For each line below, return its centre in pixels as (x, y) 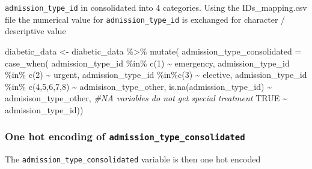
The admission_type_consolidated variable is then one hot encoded (133, 159)
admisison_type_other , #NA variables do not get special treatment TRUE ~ (146, 98)
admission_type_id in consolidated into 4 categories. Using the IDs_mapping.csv (156, 7)
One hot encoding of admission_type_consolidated (125, 136)
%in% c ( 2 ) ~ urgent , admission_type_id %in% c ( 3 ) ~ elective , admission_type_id (156, 75)
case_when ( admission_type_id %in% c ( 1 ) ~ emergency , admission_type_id (147, 63)
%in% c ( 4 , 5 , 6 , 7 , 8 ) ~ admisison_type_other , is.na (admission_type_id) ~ (138, 86)
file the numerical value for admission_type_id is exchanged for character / (145, 19)
